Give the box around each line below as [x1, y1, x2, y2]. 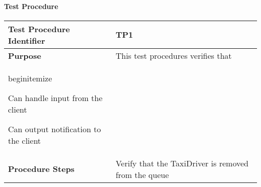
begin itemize [8, 72, 52, 84]
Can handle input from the [8, 91, 103, 104]
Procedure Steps [8, 163, 75, 175]
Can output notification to [8, 123, 101, 135]
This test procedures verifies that [115, 49, 232, 61]
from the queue [115, 168, 169, 180]
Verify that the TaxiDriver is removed [115, 157, 248, 169]
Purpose [8, 49, 42, 61]
